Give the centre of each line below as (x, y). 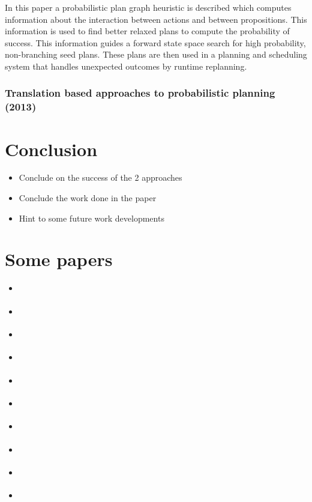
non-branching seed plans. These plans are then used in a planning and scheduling (156, 54)
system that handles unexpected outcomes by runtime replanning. (126, 66)
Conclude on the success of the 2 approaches (100, 177)
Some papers (59, 259)
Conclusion (51, 149)
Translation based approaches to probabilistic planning (140, 93)
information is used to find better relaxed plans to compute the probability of (147, 31)
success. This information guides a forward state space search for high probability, (155, 42)
